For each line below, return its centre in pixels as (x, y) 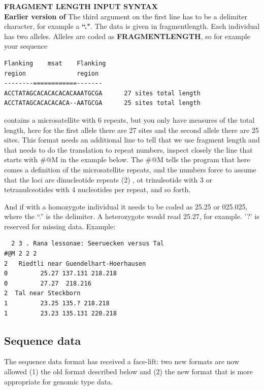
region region (52, 73)
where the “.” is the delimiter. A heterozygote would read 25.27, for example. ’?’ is (132, 216)
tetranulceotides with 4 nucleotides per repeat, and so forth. (97, 189)
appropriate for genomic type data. (59, 381)
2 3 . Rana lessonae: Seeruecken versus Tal (88, 244)
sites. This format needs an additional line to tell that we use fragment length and (132, 140)
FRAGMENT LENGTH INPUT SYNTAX (81, 6)
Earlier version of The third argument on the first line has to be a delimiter (126, 16)
